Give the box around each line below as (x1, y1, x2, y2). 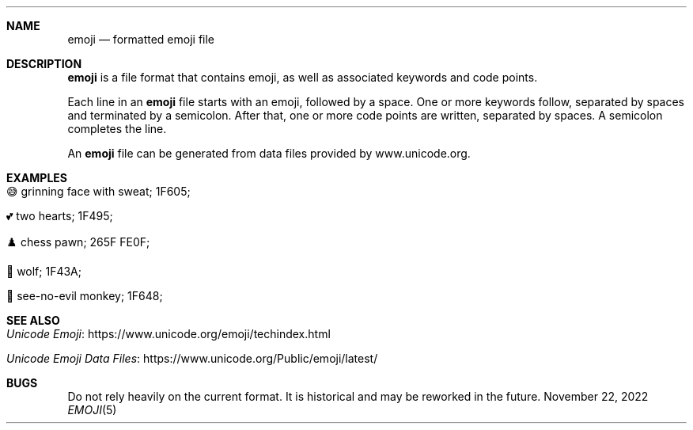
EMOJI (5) (67, 403, 117, 417)
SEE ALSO (6, 314, 60, 327)
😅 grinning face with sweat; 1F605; (6, 185, 191, 198)
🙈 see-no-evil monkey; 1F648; (6, 289, 163, 303)
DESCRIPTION (6, 57, 82, 70)
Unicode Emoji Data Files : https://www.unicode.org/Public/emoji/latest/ (6, 352, 378, 365)
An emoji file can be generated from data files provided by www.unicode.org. (67, 147, 471, 160)
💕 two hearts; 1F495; (6, 209, 113, 223)
